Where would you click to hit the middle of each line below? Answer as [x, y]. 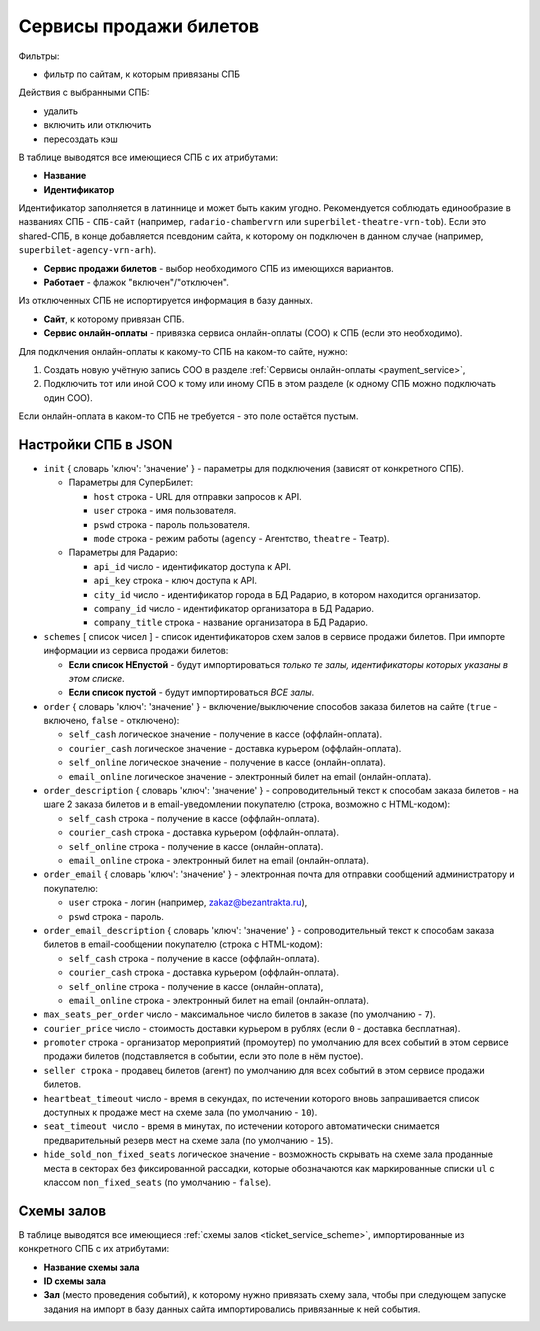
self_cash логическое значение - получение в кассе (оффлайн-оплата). [225, 734]
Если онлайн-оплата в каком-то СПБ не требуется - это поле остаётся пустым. [188, 416]
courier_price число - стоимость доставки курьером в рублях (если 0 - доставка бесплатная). [252, 1028]
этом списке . [96, 678]
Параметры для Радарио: [123, 552]
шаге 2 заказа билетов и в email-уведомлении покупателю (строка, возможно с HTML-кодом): [247, 804]
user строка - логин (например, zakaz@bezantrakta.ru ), [188, 902]
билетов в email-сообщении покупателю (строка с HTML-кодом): [183, 944]
